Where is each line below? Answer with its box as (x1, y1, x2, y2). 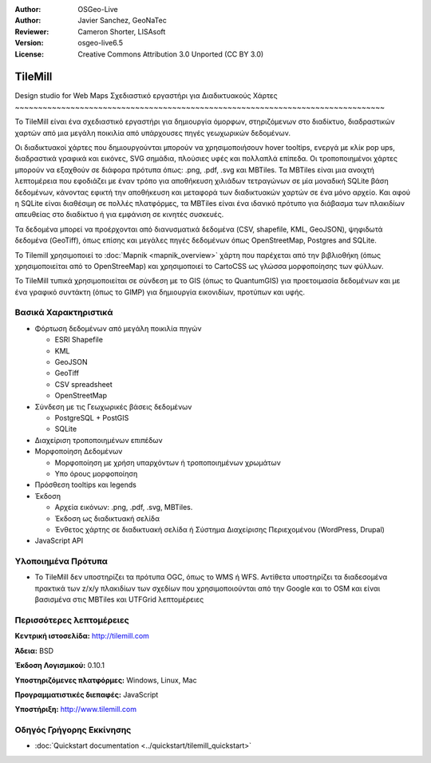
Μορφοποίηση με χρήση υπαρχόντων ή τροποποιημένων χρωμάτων (54, 457, 281, 467)
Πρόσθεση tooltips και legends (34, 480, 137, 490)
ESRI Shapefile (54, 335, 104, 345)
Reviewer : (14, 26, 49, 36)
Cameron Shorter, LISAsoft (77, 26, 166, 36)
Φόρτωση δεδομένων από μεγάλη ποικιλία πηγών (34, 323, 202, 333)
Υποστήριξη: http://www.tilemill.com (14, 705, 137, 714)
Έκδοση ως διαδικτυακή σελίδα (54, 513, 160, 523)
